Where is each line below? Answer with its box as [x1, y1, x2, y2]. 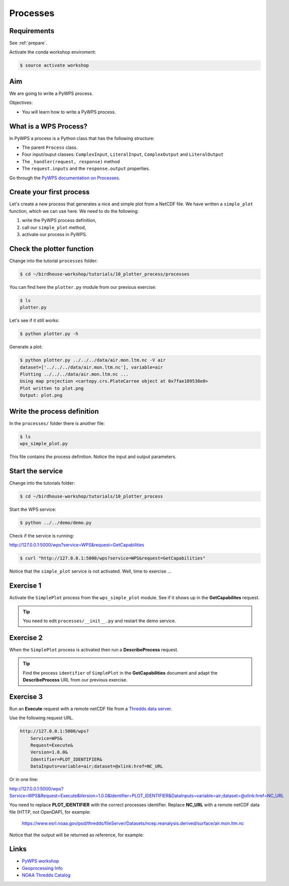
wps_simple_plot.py [20, 441, 68, 447]
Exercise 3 [9, 692, 43, 701]
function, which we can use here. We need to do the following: [9, 208, 139, 214]
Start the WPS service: [9, 506, 56, 512]
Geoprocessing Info [22, 865, 63, 871]
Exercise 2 [9, 633, 43, 642]
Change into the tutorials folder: [9, 480, 75, 486]
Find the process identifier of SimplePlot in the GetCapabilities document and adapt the [23, 670, 218, 676]
